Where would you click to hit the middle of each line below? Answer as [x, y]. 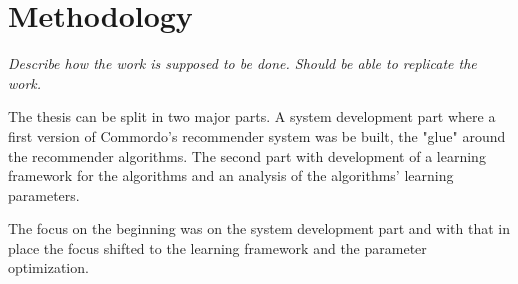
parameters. [44, 194]
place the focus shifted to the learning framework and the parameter [217, 247]
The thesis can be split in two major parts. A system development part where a [252, 116]
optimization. [48, 267]
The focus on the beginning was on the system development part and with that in [259, 228]
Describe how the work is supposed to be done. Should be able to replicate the [242, 63]
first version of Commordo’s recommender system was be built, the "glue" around [257, 135]
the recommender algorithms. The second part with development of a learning [247, 155]
